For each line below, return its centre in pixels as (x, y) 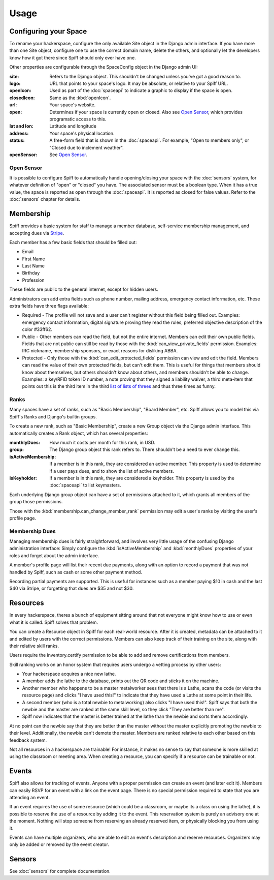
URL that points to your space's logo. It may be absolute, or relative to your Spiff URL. (139, 83)
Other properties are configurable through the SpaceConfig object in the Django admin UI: (104, 67)
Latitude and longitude (73, 126)
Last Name (33, 266)
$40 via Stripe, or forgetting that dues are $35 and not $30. (72, 588)
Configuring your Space (48, 31)
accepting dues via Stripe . (37, 233)
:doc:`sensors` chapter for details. (45, 199)
